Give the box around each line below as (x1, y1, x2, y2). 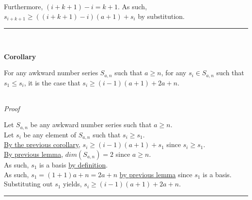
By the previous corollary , (4, 139, 80, 150)
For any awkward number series (4, 67, 98, 78)
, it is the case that (24, 77, 80, 87)
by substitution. (138, 11, 185, 21)
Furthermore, (4, 1, 43, 11)
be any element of (23, 129, 76, 139)
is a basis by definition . (39, 159, 108, 169)
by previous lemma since (119, 169, 192, 179)
